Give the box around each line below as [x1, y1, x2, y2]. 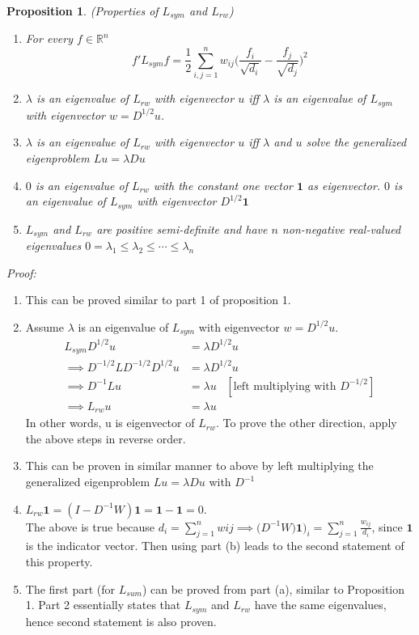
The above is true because [25, 518, 155, 535]
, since [371, 518, 403, 535]
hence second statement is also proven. [25, 612, 217, 629]
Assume [25, 318, 64, 335]
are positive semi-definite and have [96, 220, 268, 237]
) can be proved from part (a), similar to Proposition [142, 580, 405, 597]
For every [25, 30, 73, 47]
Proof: [6, 264, 36, 281]
